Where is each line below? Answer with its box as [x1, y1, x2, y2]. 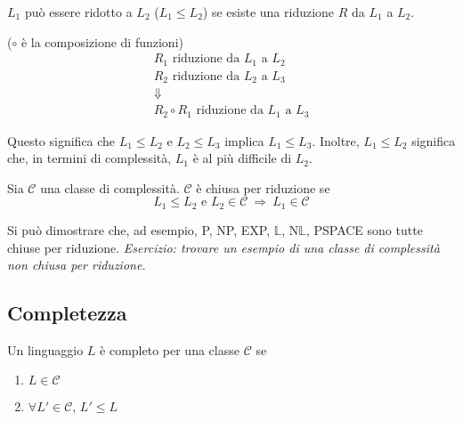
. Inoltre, [312, 131, 360, 150]
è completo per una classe [100, 340, 240, 359]
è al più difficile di [192, 149, 292, 167]
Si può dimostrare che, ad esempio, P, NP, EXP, [7, 220, 271, 239]
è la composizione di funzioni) [20, 32, 183, 51]
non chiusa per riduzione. [7, 255, 146, 274]
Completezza [7, 299, 127, 327]
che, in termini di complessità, [7, 149, 172, 167]
